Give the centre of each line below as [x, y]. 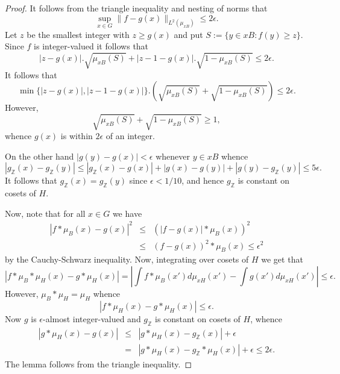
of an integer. [130, 136]
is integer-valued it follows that [91, 46]
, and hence [203, 180]
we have [127, 213]
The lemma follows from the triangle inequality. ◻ [99, 363]
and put [188, 34]
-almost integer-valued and [92, 318]
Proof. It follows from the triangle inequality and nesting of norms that [136, 8]
